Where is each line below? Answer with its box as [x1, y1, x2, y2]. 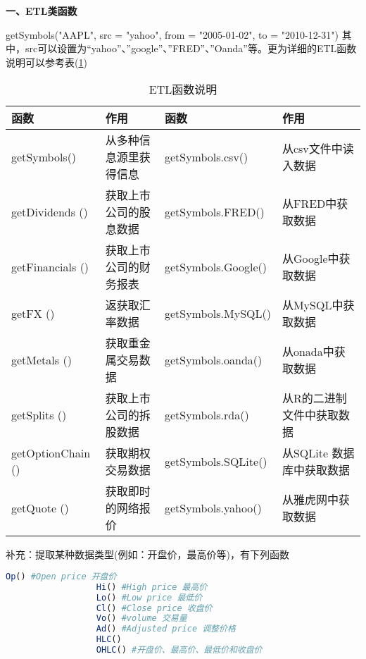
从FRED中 [282, 195, 337, 212]
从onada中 [282, 343, 334, 360]
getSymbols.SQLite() [164, 452, 267, 469]
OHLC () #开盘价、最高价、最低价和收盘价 [96, 645, 263, 655]
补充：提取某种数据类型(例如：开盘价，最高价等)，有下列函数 [6, 547, 289, 562]
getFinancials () [11, 258, 89, 275]
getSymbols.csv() [164, 148, 248, 165]
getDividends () [11, 203, 88, 220]
